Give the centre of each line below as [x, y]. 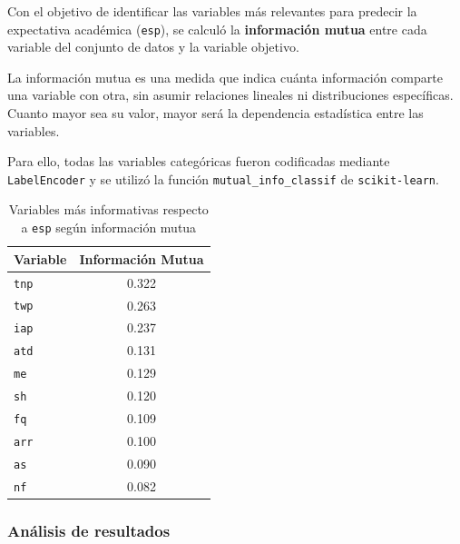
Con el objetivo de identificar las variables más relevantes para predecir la [212, 11]
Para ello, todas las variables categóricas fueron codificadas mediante [199, 161]
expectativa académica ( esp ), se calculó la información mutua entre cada [217, 29]
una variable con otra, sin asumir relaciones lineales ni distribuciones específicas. [230, 95]
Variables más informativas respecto [108, 209]
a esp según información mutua [109, 227]
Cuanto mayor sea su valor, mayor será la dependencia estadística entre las [215, 113]
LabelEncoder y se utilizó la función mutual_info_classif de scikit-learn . [223, 178]
